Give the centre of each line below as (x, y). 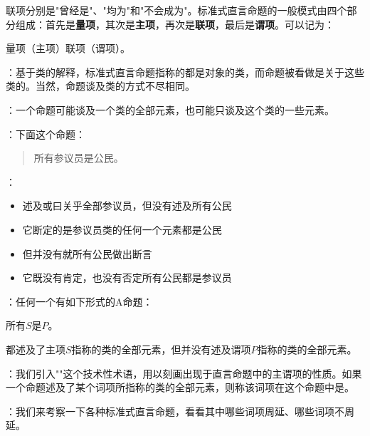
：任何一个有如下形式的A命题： (79, 301)
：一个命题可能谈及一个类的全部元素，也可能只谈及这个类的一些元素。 (170, 109)
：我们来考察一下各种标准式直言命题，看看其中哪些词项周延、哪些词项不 (175, 411)
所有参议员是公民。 (79, 158)
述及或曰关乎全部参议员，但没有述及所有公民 (127, 206)
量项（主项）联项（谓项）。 (68, 48)
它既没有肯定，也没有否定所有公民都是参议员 (127, 277)
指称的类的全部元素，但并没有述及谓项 (161, 349)
